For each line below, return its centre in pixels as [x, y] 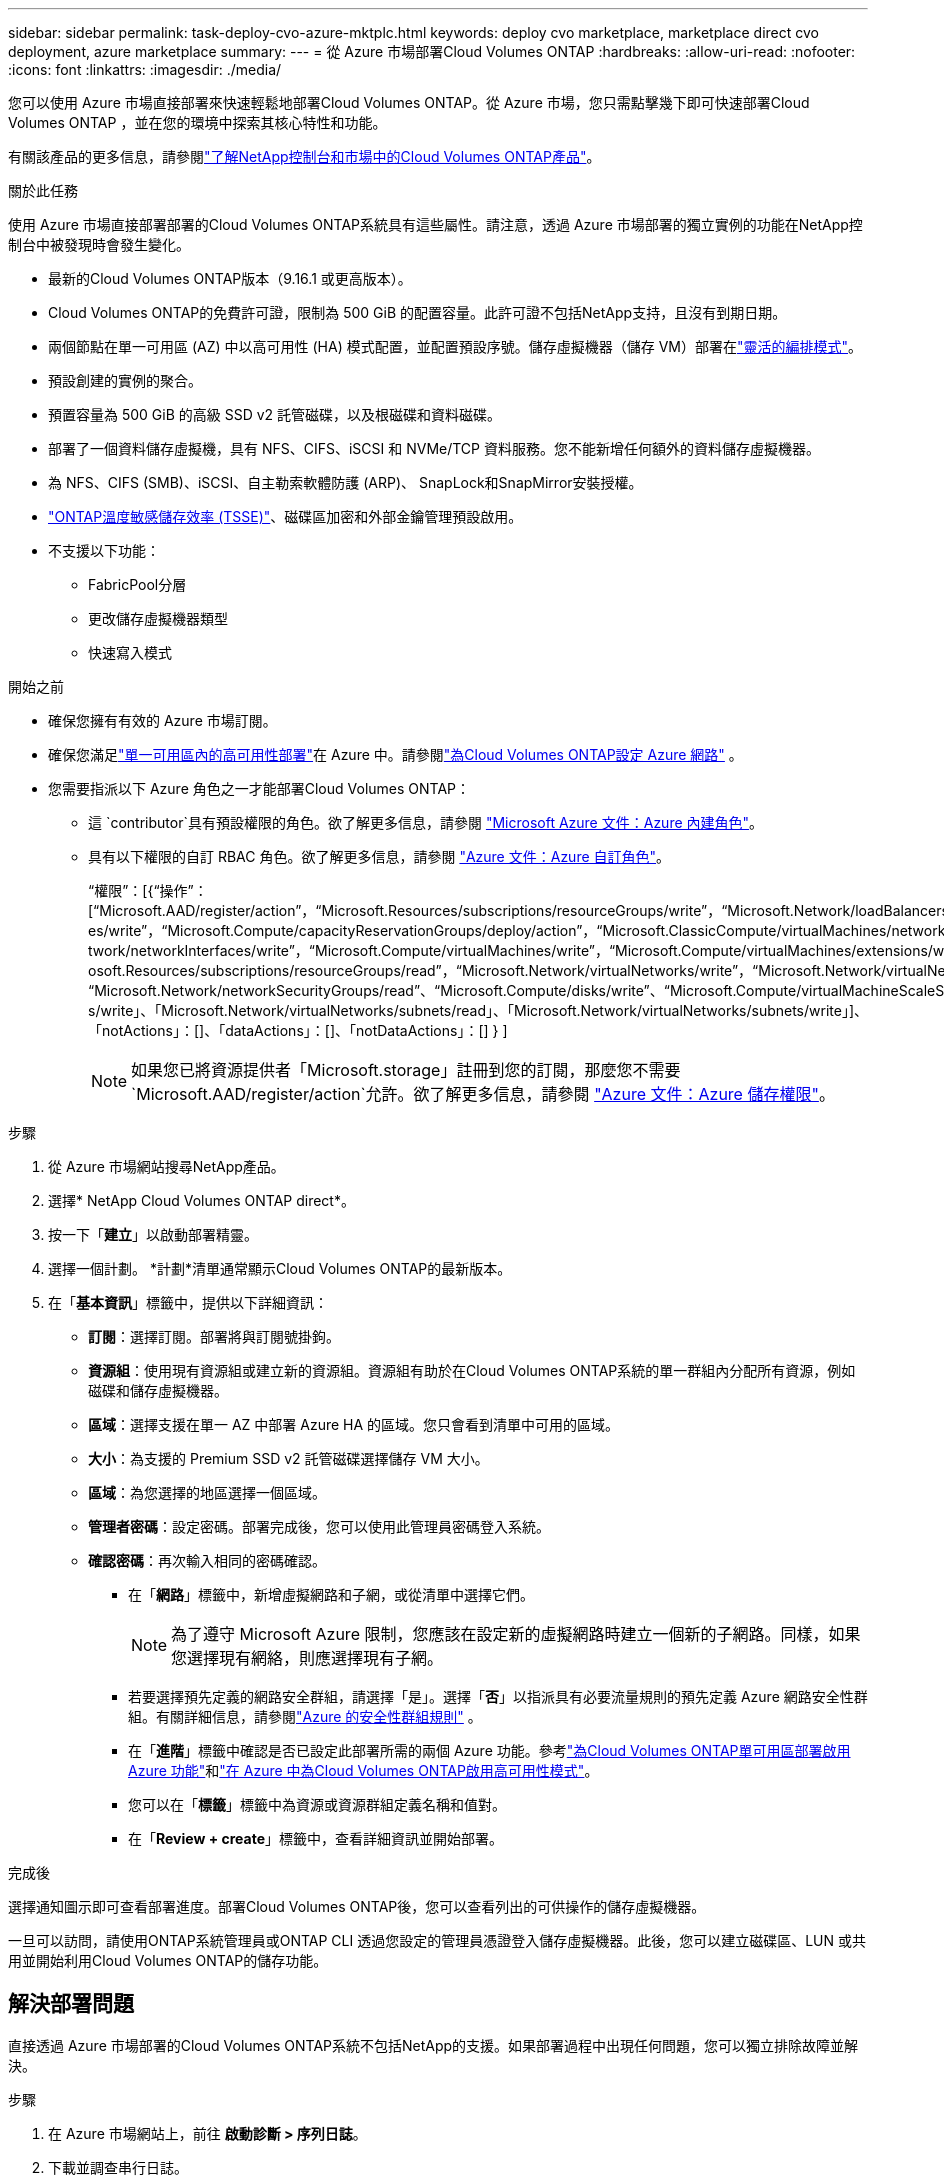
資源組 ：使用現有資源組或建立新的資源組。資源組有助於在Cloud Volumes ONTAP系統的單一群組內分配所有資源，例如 [472, 1370]
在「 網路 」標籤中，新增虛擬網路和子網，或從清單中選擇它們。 [331, 1594]
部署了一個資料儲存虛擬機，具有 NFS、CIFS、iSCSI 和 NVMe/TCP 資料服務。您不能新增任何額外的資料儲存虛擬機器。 [434, 448]
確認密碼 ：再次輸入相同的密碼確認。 [207, 1560]
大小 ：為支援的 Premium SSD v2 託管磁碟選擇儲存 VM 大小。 [288, 1458]
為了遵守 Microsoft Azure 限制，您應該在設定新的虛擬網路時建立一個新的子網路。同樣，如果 [516, 1634]
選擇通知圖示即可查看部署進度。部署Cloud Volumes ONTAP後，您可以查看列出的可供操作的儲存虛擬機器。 [357, 1906]
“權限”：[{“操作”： [148, 890]
